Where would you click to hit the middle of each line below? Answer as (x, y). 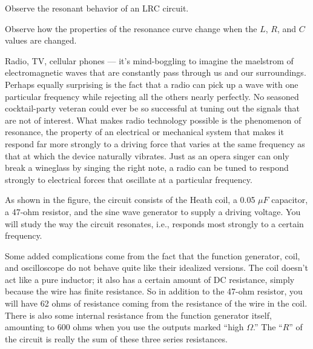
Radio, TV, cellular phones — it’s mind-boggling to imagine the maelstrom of (149, 60)
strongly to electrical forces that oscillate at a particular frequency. (129, 179)
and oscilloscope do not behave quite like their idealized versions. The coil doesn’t (156, 268)
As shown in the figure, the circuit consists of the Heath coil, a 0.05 (130, 200)
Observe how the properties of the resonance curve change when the (131, 28)
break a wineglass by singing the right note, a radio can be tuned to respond (147, 168)
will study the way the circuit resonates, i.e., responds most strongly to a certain (154, 223)
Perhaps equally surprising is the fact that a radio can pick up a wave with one (152, 84)
